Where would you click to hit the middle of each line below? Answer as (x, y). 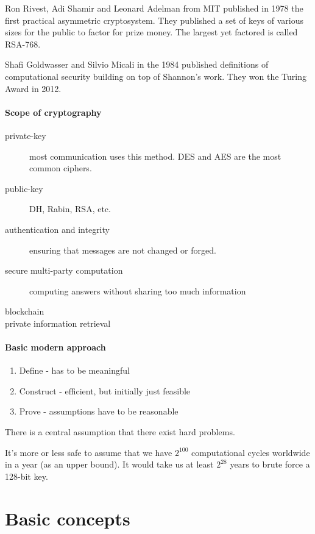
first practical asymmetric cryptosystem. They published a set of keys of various (154, 20)
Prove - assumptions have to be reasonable (99, 411)
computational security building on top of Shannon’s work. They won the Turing (156, 76)
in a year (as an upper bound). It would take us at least (109, 464)
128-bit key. (27, 476)
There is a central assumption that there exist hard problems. (120, 432)
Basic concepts (68, 518)
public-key (24, 188)
